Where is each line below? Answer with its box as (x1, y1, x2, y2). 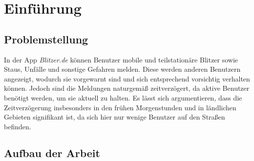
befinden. (4, 121, 31, 131)
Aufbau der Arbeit (4, 145, 100, 160)
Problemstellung (4, 31, 88, 46)
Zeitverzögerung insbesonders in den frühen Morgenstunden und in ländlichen (4, 102, 236, 112)
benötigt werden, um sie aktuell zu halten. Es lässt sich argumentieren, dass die (4, 92, 242, 102)
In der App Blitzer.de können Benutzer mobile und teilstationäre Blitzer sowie (4, 54, 238, 64)
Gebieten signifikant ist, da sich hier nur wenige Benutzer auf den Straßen (4, 112, 225, 122)
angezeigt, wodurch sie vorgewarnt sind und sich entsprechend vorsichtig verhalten (4, 73, 250, 83)
